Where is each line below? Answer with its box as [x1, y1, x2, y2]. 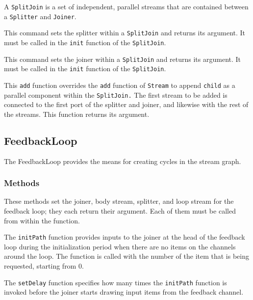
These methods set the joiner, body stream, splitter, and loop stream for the [4, 196, 234, 206]
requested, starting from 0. [4, 261, 84, 271]
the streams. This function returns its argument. [4, 109, 150, 119]
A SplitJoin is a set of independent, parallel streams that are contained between [4, 1, 249, 11]
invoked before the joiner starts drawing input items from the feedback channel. [4, 287, 244, 297]
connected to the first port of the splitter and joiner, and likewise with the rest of [4, 99, 249, 109]
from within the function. [4, 215, 80, 225]
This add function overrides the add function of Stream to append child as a [4, 80, 235, 90]
